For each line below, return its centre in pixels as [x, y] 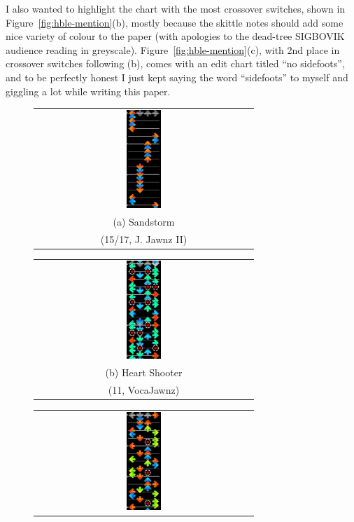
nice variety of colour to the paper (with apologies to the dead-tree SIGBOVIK [175, 36]
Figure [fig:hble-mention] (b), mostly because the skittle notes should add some [175, 22]
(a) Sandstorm [144, 221]
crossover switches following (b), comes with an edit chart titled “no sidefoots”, [175, 63]
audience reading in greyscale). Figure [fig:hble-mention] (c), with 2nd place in [173, 49]
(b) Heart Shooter [144, 372]
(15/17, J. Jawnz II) [144, 239]
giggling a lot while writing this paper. [88, 91]
